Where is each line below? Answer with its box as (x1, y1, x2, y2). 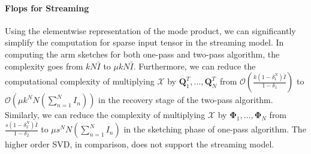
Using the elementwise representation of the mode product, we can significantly (5, 24, 296, 37)
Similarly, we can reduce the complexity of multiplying (5, 108, 206, 121)
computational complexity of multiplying (5, 75, 155, 87)
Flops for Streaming (5, 1, 89, 14)
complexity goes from (5, 59, 83, 72)
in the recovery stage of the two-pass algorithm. (98, 93, 273, 106)
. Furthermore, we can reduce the (133, 59, 256, 72)
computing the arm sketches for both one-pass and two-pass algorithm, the (5, 47, 280, 60)
